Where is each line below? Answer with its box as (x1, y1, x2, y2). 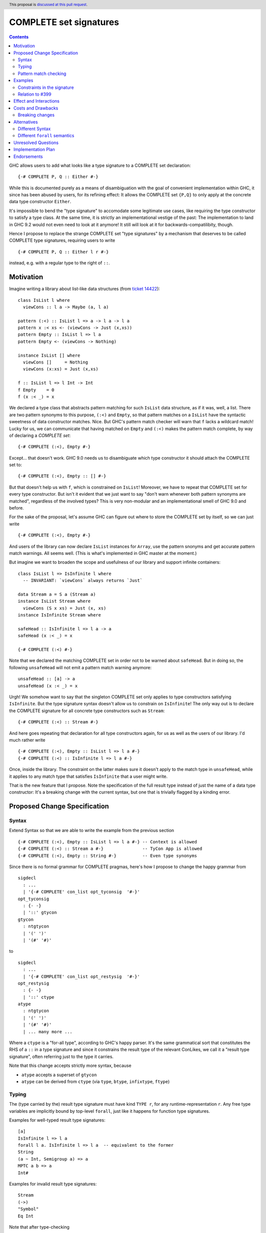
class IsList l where (18, 297, 70, 303)
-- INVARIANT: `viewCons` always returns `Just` (23, 578, 143, 583)
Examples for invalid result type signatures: (9, 1181, 97, 1187)
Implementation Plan (13, 146, 55, 152)
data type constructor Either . (9, 199, 71, 205)
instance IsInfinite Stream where (18, 612, 101, 618)
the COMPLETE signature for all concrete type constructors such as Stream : (9, 708, 165, 714)
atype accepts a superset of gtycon (21, 1072, 97, 1078)
